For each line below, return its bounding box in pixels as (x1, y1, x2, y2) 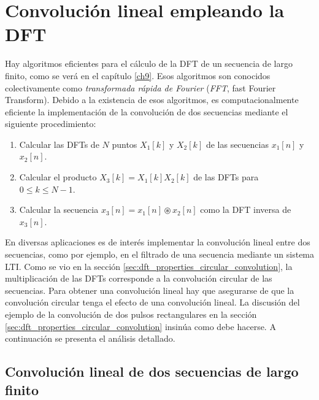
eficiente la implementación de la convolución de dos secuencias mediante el (5, 105, 288, 118)
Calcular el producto (19, 171, 97, 183)
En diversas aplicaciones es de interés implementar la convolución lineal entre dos (5, 236, 310, 248)
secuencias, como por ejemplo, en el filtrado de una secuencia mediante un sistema (5, 248, 315, 261)
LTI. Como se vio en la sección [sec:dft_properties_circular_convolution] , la (5, 260, 293, 272)
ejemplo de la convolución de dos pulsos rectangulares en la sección (5, 308, 257, 320)
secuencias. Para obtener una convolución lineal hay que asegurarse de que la (5, 283, 294, 296)
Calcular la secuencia (19, 203, 99, 216)
